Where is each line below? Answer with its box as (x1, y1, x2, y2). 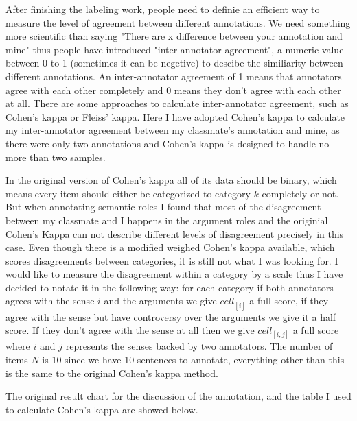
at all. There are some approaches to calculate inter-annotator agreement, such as (5, 96, 349, 110)
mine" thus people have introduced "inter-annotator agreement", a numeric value (5, 42, 344, 56)
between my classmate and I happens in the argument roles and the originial (5, 213, 328, 227)
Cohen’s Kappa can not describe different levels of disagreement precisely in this (5, 226, 344, 241)
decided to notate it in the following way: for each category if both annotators (5, 280, 334, 294)
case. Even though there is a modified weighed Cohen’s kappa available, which (5, 240, 335, 254)
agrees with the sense (5, 293, 95, 308)
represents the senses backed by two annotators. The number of (65, 339, 333, 353)
